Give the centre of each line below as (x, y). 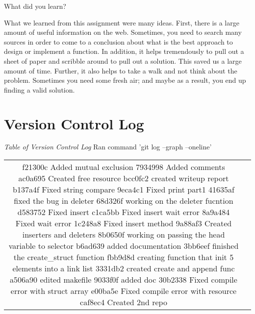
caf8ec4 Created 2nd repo (124, 302)
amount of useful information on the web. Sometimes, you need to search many (123, 32)
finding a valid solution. (39, 89)
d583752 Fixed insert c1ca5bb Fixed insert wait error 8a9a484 (124, 212)
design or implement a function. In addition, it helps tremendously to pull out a (124, 51)
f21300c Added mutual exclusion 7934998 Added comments (124, 167)
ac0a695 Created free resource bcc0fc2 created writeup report (124, 178)
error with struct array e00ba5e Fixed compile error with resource (124, 291)
